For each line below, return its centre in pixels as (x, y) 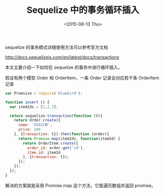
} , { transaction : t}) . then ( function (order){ (62, 134)
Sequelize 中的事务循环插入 (83, 10)
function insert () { (27, 102)
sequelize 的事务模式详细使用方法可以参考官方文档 (57, 47)
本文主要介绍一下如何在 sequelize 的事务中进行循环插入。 (64, 67)
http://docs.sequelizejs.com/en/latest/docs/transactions (62, 57)
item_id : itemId (44, 153)
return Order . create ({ (37, 120)
